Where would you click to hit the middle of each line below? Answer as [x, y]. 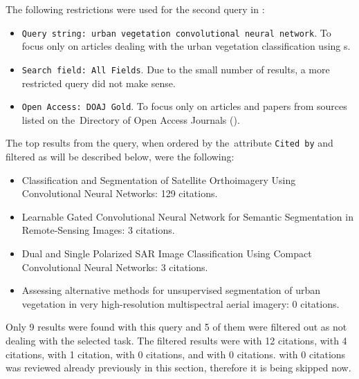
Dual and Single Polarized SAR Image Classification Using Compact [167, 253]
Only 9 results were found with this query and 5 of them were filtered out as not [176, 327]
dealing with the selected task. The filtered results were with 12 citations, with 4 [176, 340]
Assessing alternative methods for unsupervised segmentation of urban [171, 290]
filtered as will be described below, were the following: [120, 156]
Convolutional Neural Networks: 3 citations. [115, 267]
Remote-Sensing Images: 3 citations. [98, 230]
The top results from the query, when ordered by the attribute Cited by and [169, 143]
